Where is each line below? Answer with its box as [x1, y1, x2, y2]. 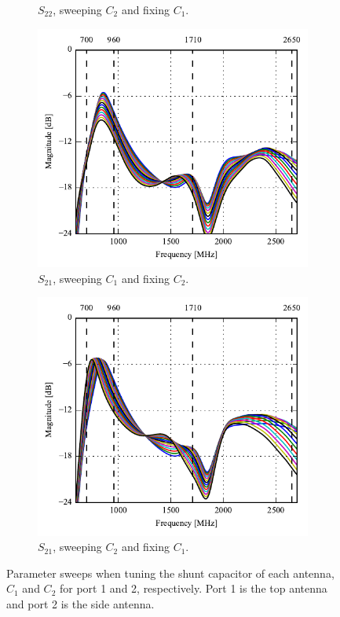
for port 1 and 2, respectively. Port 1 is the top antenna [59, 580, 327, 597]
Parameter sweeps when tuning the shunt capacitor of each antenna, [6, 564, 335, 581]
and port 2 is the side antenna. [6, 595, 155, 611]
